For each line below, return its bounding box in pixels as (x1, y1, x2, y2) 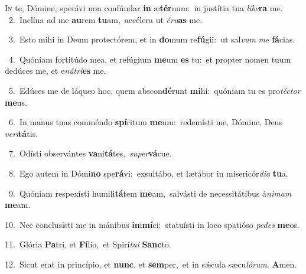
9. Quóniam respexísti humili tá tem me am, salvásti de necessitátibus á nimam (8, 187, 292, 199)
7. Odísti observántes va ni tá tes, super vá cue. (8, 147, 172, 159)
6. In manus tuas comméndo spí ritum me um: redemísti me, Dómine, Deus (8, 116, 282, 128)
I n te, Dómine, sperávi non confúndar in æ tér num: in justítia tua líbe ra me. (5, 2, 283, 14)
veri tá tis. (5, 127, 38, 139)
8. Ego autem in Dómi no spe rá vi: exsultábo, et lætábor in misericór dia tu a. (8, 167, 288, 179)
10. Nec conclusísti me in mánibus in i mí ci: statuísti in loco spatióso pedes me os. (5, 218, 300, 230)
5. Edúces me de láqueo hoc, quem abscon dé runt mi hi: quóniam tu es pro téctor (8, 84, 301, 96)
